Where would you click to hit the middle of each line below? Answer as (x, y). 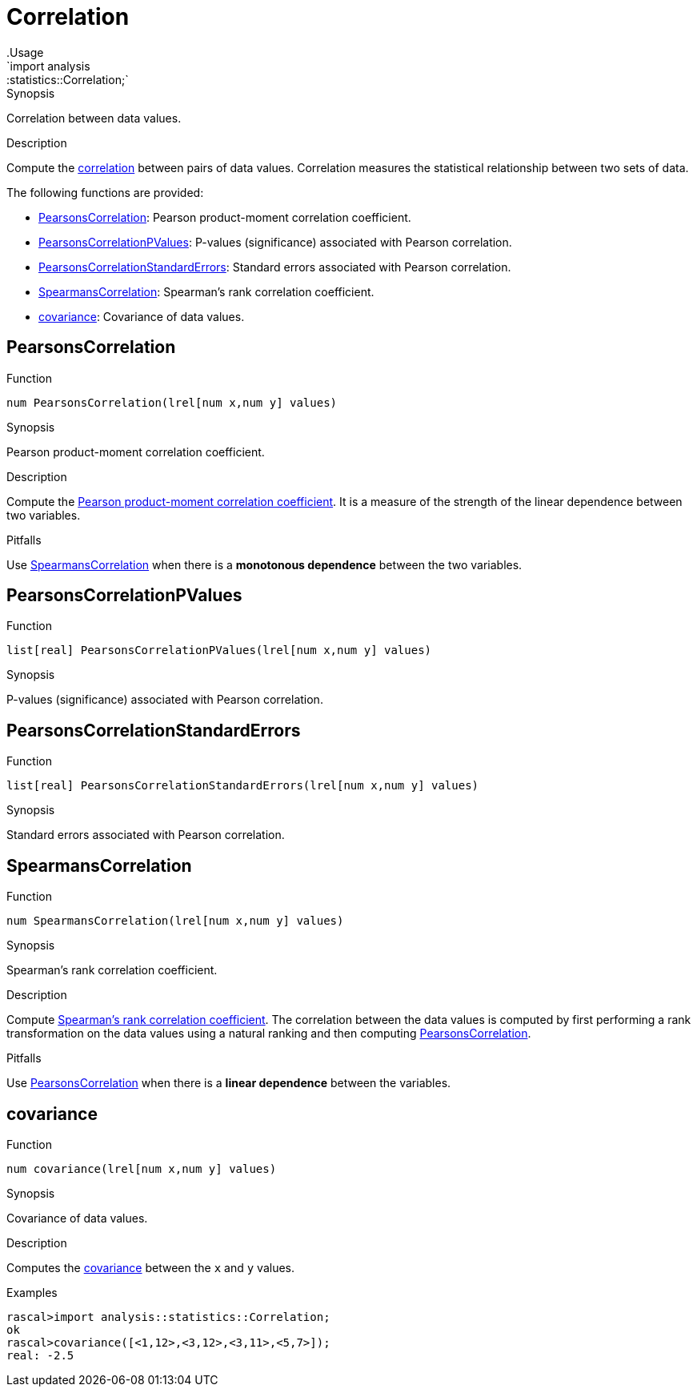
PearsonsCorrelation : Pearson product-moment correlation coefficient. (225, 217)
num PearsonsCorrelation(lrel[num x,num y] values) (172, 402)
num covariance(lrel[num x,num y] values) (142, 1168)
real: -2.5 (40, 1355)
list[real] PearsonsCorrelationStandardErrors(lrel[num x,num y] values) (243, 786)
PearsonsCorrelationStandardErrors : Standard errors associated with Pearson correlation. (275, 267)
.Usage (25, 52)
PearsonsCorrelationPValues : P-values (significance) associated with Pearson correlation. (275, 242)
